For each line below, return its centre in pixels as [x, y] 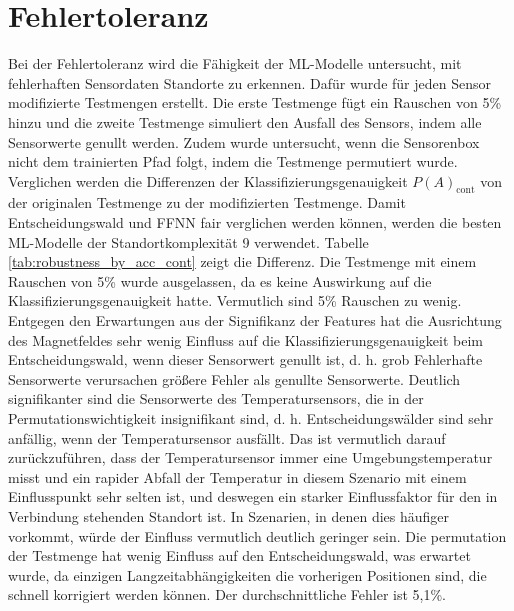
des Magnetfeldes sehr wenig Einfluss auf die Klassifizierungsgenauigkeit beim [245, 339]
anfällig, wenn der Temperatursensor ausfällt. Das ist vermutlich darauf [227, 437]
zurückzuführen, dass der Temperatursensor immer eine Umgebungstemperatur [250, 457]
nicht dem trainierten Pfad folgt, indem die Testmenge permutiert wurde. [233, 161]
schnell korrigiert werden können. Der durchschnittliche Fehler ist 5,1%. [227, 594]
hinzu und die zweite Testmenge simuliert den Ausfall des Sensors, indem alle [245, 121]
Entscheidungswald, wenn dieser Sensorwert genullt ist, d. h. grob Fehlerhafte [245, 359]
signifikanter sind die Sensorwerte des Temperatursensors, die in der [216, 398]
